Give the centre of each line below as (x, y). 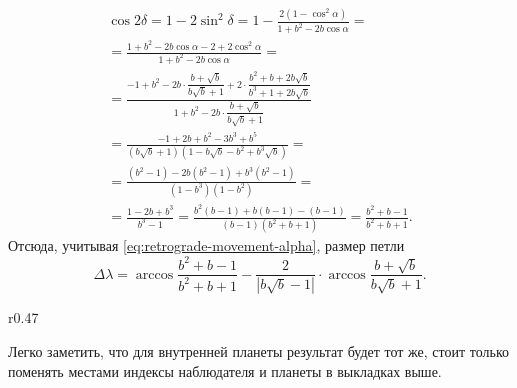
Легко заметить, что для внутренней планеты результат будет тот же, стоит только (258, 351)
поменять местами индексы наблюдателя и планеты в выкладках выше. (225, 370)
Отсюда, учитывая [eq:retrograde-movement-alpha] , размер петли (206, 245)
